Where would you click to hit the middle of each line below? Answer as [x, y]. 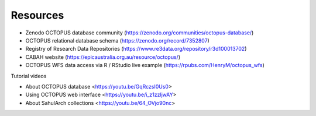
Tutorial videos [29, 76]
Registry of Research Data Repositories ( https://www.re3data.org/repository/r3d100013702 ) [136, 49]
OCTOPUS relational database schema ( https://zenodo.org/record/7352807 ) [118, 40]
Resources [37, 15]
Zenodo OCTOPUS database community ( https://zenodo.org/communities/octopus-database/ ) [140, 33]
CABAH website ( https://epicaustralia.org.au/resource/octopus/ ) [103, 57]
